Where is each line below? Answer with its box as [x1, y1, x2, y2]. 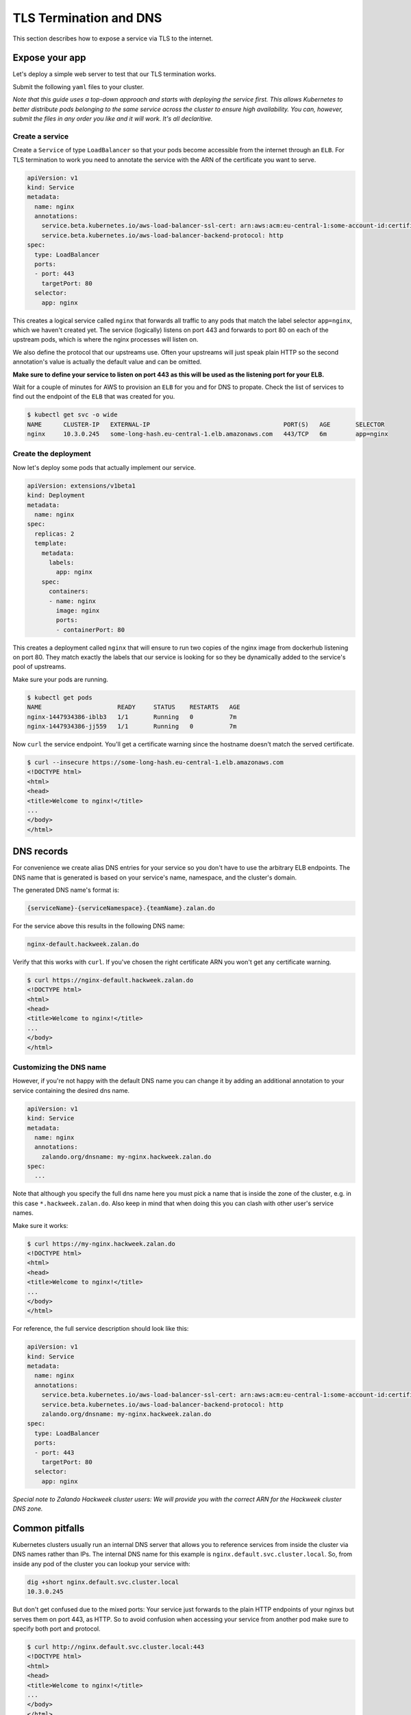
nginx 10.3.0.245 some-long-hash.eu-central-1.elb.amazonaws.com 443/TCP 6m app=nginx [27, 430, 388, 438]
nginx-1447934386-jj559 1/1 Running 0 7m [27, 722, 237, 730]
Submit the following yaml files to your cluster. [12, 82, 145, 91]
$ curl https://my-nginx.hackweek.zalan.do [27, 1240, 176, 1248]
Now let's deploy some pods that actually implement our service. [12, 463, 197, 471]
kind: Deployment [27, 491, 86, 499]
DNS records [12, 846, 68, 858]
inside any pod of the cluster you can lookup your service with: [12, 1559, 191, 1568]
